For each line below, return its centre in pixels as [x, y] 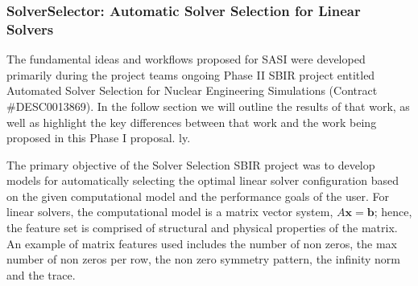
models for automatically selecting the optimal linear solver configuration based [203, 180]
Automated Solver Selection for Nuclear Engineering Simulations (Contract [192, 90]
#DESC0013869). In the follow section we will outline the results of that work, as [208, 106]
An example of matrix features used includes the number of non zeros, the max [202, 243]
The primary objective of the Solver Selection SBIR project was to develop [191, 164]
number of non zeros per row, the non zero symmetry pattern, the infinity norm [203, 259]
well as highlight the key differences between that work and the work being [192, 122]
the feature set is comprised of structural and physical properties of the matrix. [202, 228]
